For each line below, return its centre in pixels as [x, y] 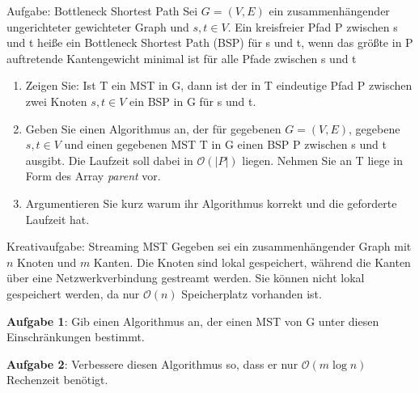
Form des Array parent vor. [93, 176]
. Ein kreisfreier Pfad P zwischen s [313, 26]
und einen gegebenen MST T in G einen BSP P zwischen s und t [225, 144]
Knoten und [47, 262]
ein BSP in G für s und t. [193, 101]
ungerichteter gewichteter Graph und [98, 26]
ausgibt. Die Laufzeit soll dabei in [109, 160]
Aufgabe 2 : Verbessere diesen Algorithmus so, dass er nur [152, 363]
